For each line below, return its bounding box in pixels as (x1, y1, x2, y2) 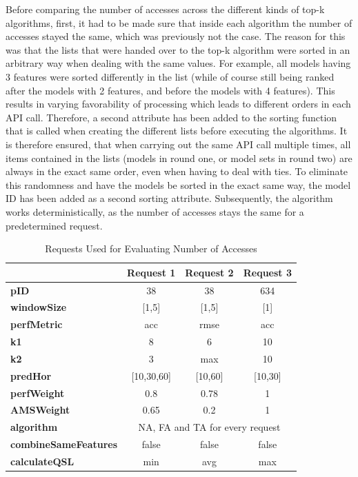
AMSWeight (10, 403, 70, 417)
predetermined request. (6, 218, 103, 232)
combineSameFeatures (10, 437, 118, 451)
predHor (10, 368, 52, 383)
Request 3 (243, 265, 292, 279)
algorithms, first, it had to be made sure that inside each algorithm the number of (6, 15, 352, 30)
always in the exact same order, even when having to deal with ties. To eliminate (6, 164, 348, 179)
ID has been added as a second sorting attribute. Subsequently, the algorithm (6, 191, 333, 205)
